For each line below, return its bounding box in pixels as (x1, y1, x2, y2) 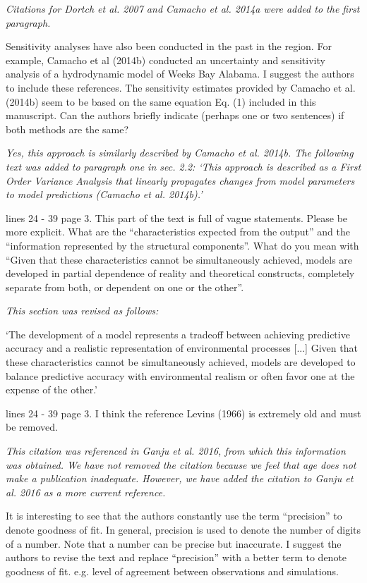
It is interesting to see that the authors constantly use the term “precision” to (6, 508, 342, 523)
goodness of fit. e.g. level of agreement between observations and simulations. (6, 563, 339, 578)
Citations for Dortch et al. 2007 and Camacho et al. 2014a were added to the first (6, 1, 360, 16)
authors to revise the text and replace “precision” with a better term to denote (6, 550, 347, 565)
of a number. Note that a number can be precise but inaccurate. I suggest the (6, 536, 342, 551)
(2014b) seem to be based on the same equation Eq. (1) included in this (6, 94, 316, 109)
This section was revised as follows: (6, 303, 159, 318)
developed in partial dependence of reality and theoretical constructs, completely (6, 266, 355, 281)
